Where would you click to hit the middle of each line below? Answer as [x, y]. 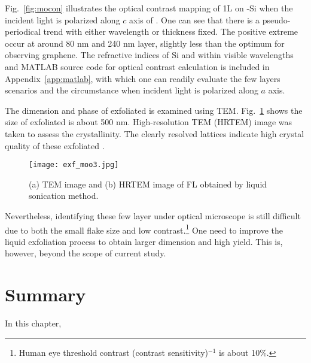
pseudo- [276, 19]
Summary [45, 294]
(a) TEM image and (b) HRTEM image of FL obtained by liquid [148, 184]
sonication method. [64, 196]
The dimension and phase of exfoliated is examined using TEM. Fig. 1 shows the [154, 110]
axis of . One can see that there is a [195, 19]
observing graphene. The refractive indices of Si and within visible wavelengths [149, 55]
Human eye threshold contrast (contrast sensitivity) [114, 352]
